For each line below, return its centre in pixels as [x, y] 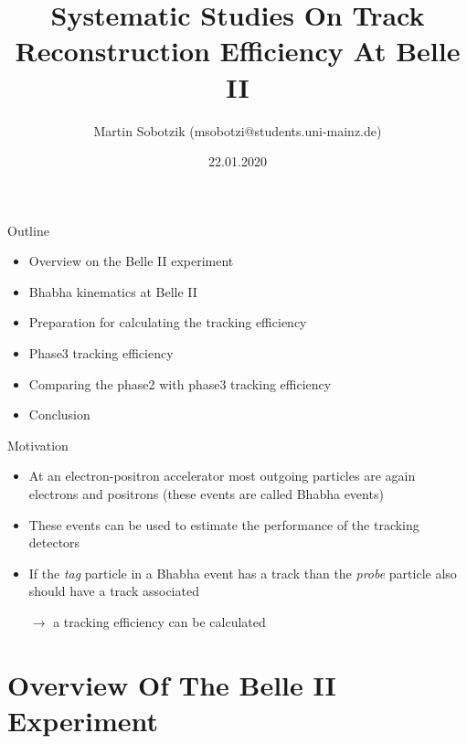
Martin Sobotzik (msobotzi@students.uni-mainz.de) [238, 130]
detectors [54, 542]
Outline [28, 230]
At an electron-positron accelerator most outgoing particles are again [222, 476]
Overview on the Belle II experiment [131, 261]
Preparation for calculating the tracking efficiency [168, 322]
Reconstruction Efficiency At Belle [238, 51]
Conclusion [59, 415]
